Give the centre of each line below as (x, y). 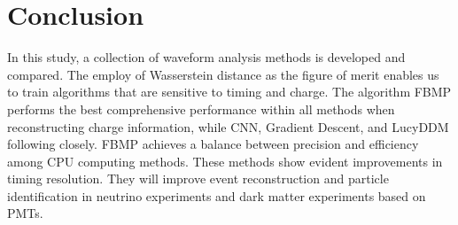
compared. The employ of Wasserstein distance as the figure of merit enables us (223, 74)
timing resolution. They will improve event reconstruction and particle (198, 178)
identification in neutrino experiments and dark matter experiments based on (217, 195)
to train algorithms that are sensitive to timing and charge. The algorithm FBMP (229, 92)
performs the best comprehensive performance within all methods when (201, 109)
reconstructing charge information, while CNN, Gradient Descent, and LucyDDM (228, 126)
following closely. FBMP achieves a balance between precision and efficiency (213, 144)
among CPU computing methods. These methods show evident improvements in (225, 161)
